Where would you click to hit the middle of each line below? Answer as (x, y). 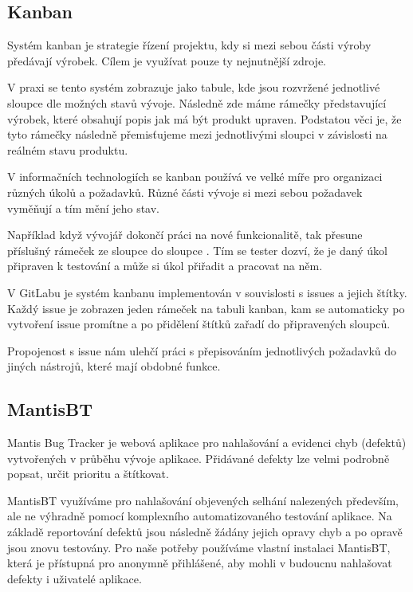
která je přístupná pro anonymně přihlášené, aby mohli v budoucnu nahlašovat (200, 563)
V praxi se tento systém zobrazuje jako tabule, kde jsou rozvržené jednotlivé (194, 87)
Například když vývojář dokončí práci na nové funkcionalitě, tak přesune (185, 235)
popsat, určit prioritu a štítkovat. (88, 474)
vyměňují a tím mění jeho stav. (84, 208)
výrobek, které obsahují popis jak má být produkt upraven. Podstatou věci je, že (205, 118)
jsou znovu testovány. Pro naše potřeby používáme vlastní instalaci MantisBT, (199, 547)
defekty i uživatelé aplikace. (75, 578)
